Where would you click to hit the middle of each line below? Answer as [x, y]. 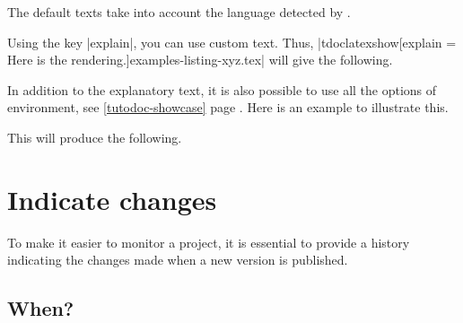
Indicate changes [112, 199]
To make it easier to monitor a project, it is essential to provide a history [209, 242]
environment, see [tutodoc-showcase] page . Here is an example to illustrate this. [228, 107]
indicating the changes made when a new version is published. [178, 260]
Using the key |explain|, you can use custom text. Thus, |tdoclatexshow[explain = [232, 42]
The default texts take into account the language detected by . [179, 12]
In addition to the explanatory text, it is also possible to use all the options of [222, 89]
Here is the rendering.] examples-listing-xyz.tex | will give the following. [200, 60]
